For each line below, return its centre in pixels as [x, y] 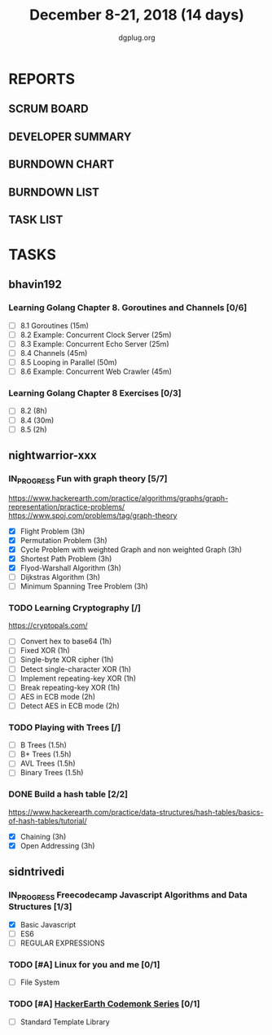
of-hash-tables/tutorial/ [48, 821]
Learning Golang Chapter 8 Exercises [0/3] [95, 393]
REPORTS [42, 79]
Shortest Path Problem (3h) [66, 559]
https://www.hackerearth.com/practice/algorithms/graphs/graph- [118, 498]
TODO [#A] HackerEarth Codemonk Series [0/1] [104, 1004]
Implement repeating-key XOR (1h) [78, 678]
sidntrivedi [37, 872]
